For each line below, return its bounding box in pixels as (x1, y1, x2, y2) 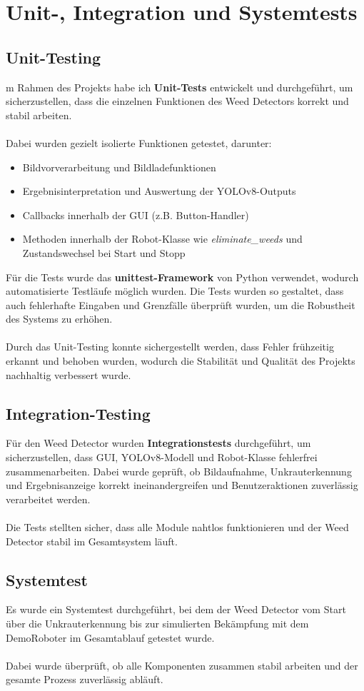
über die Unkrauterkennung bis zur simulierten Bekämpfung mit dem (6, 616, 309, 631)
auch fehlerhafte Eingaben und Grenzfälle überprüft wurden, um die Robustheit (6, 297, 355, 312)
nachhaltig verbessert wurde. (6, 367, 131, 382)
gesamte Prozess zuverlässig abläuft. (6, 672, 163, 687)
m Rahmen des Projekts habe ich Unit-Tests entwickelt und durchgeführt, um (6, 79, 353, 94)
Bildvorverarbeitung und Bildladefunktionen (22, 159, 216, 174)
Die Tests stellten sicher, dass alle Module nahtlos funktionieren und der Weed (6, 520, 349, 535)
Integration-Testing (6, 402, 151, 424)
